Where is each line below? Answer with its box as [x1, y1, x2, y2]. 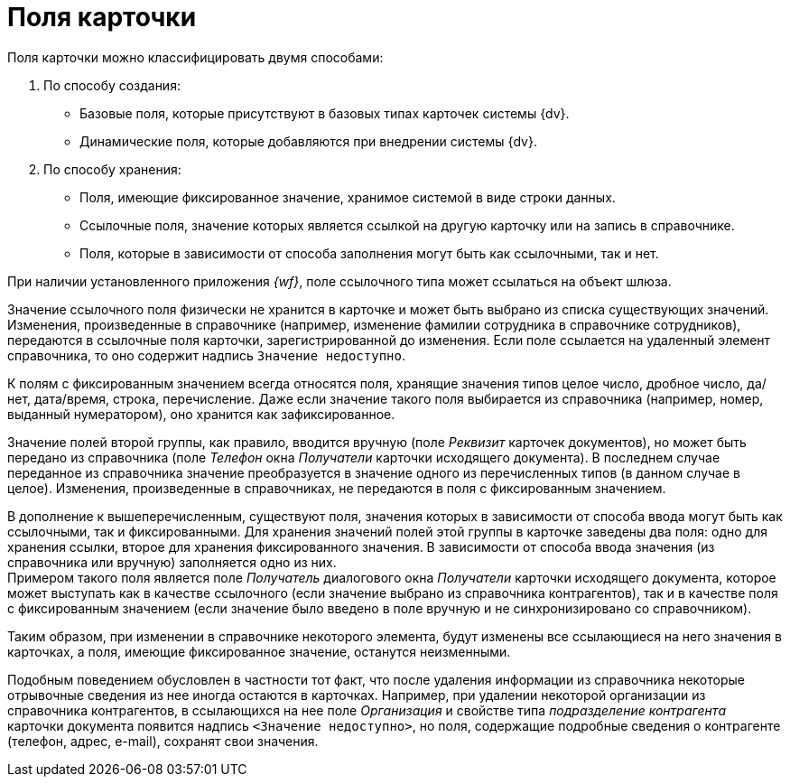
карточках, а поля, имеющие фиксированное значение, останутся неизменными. [7, 643, 511, 659]
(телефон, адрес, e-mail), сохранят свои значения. [7, 733, 319, 749]
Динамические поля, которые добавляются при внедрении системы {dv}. [79, 133, 537, 149]
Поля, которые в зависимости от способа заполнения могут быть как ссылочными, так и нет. [79, 245, 659, 261]
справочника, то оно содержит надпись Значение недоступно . [7, 347, 405, 363]
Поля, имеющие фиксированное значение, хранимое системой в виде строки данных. [79, 189, 616, 205]
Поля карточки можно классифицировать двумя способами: [7, 49, 384, 65]
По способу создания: [43, 77, 181, 93]
